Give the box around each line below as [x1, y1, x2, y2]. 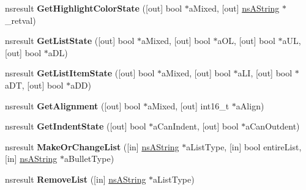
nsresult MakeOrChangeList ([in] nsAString [5, 140, 179, 153]
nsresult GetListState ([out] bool [5, 34, 135, 47]
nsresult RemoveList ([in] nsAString [5, 172, 146, 185]
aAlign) [236, 99, 264, 112]
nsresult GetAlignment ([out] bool [5, 99, 141, 112]
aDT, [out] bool [5, 78, 64, 91]
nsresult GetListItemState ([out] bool [5, 67, 155, 79]
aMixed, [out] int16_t [147, 99, 229, 112]
